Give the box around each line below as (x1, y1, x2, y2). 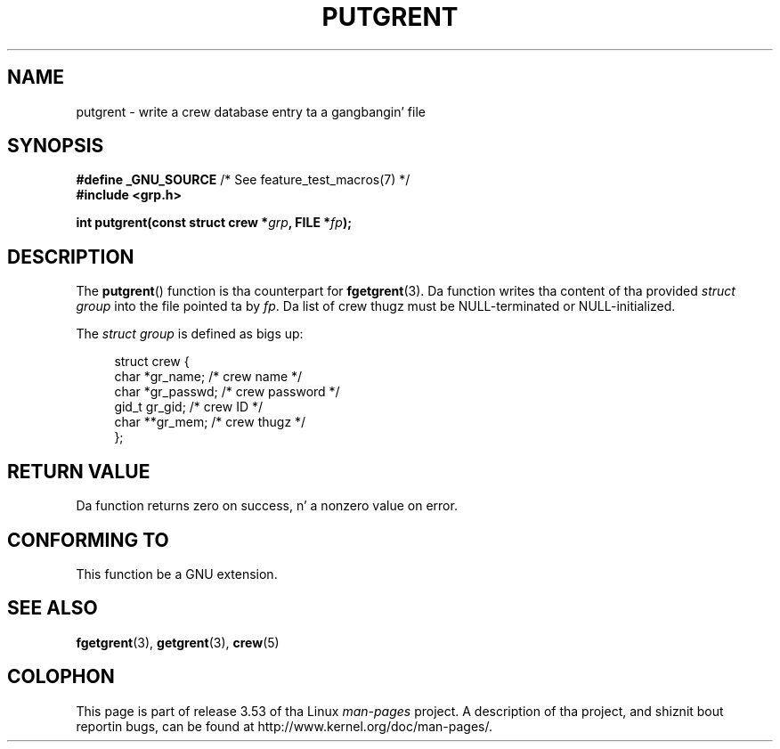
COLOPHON (7, 665, 115, 688)
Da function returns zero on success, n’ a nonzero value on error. (76, 498, 458, 514)
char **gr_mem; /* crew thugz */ (114, 414, 306, 430)
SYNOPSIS (7, 134, 104, 158)
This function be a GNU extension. (76, 566, 278, 582)
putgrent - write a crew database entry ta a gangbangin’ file (76, 103, 426, 119)
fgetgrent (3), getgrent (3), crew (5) (76, 634, 280, 650)
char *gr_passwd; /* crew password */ (114, 384, 340, 400)
